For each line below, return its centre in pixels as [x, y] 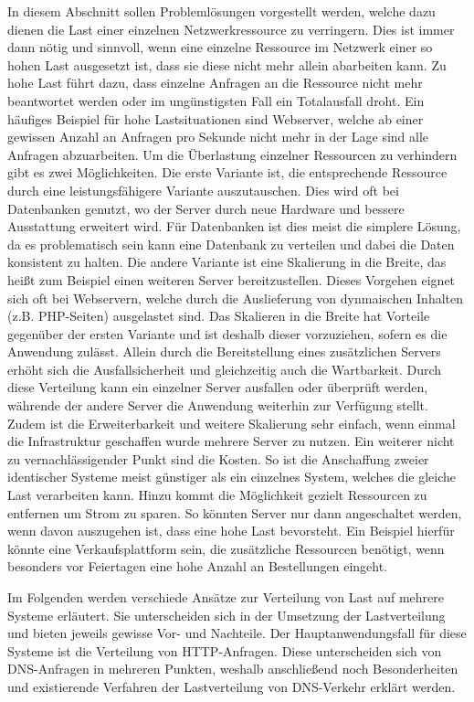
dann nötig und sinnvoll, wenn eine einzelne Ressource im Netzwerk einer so [220, 47]
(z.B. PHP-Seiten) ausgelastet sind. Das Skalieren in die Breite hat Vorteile [219, 316]
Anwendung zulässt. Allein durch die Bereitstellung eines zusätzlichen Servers [224, 351]
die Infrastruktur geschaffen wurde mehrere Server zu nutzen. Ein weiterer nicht [231, 441]
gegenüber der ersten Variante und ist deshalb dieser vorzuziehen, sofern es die [227, 333]
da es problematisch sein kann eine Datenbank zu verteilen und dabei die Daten [231, 244]
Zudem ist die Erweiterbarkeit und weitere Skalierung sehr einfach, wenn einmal [232, 423]
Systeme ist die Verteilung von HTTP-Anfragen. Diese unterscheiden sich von [225, 650]
